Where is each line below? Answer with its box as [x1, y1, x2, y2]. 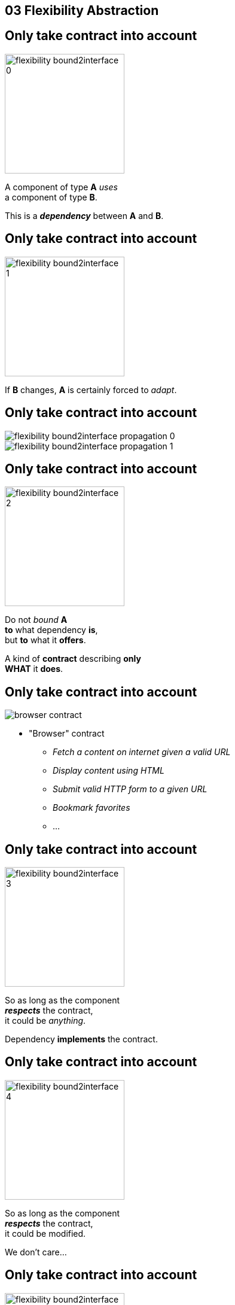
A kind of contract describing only [5, 653, 141, 664]
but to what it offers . [5, 635, 86, 646]
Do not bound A [5, 615, 68, 625]
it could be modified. [5, 1228, 86, 1239]
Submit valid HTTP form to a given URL [53, 784, 207, 795]
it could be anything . [5, 1015, 86, 1026]
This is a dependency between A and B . [5, 210, 164, 221]
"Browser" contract [29, 728, 105, 739]
